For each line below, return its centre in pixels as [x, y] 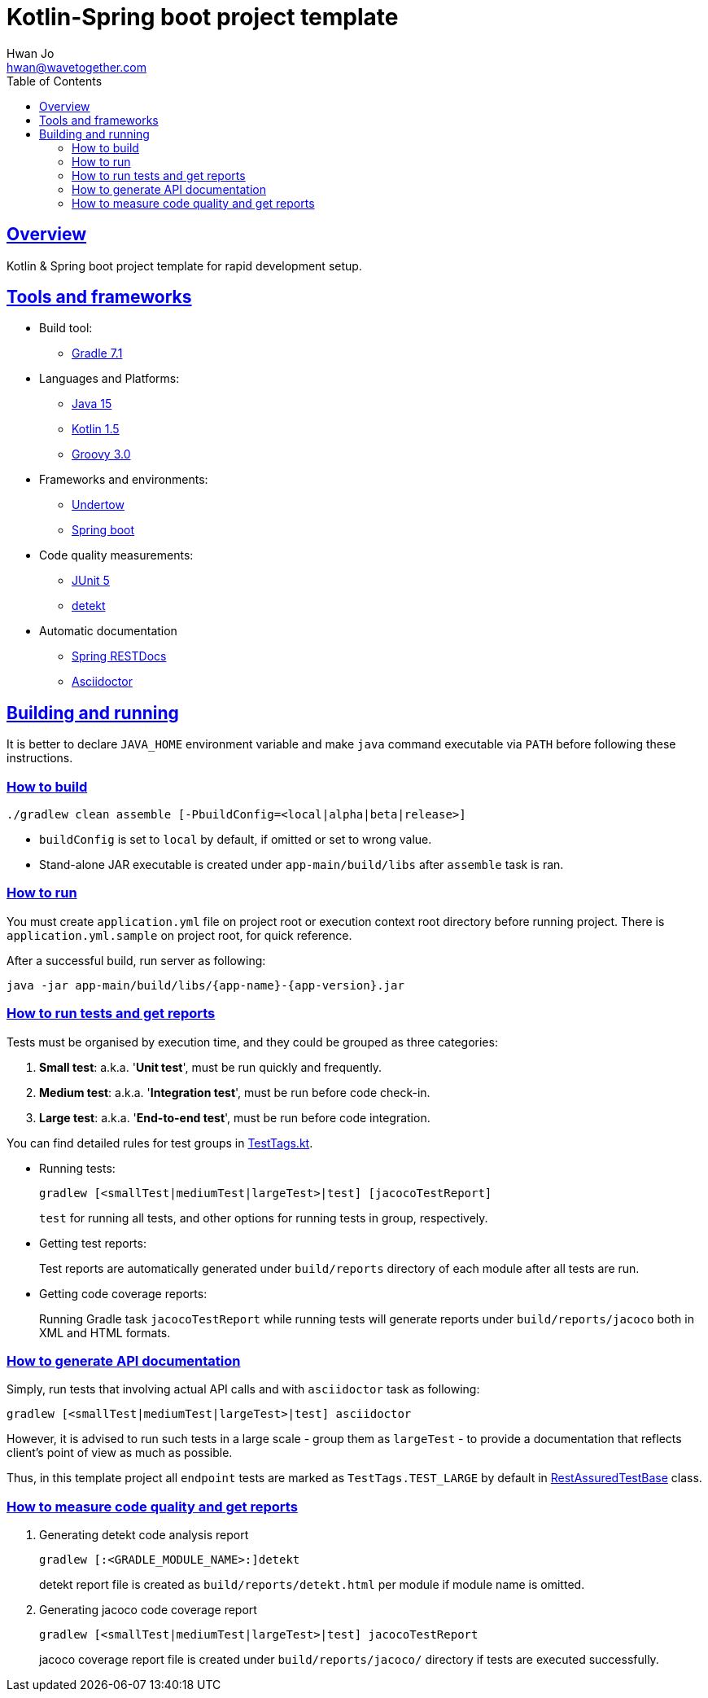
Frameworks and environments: [124, 480]
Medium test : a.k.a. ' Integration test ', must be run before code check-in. [235, 1092]
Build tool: [66, 328]
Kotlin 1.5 [96, 429]
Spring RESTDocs [119, 656]
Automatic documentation [108, 631]
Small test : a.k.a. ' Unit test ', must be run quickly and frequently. [211, 1067]
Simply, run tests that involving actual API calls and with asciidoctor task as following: [243, 1389]
